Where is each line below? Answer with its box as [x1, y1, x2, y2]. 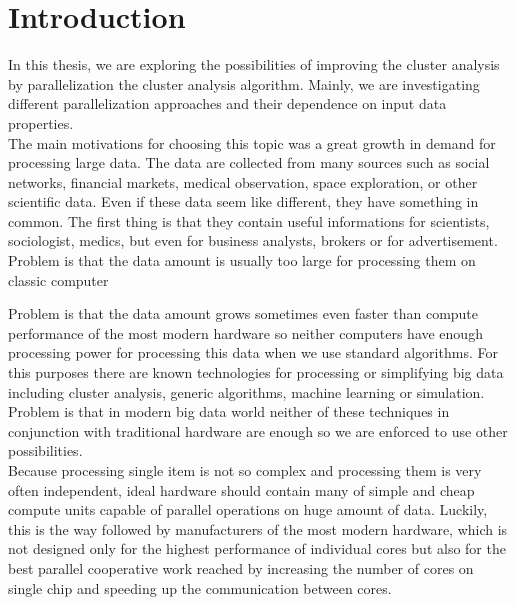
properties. [8, 112, 74, 133]
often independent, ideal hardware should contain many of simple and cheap [8, 479, 475, 500]
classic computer [8, 269, 109, 290]
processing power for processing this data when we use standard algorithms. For [8, 342, 498, 363]
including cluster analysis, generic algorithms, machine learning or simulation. [8, 381, 485, 402]
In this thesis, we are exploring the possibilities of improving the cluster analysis [8, 54, 500, 75]
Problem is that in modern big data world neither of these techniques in [8, 401, 450, 422]
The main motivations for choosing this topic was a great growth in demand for [8, 132, 496, 153]
